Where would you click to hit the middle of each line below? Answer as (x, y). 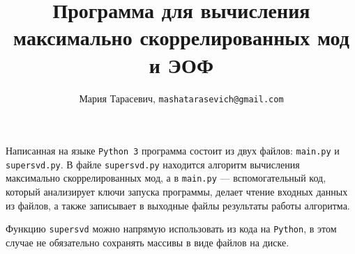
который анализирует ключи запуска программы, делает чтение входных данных (177, 192)
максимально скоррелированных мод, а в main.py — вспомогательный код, (166, 178)
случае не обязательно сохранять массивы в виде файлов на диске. (148, 242)
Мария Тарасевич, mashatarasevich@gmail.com (181, 98)
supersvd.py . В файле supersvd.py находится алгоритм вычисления (153, 164)
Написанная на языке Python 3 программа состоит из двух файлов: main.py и (173, 151)
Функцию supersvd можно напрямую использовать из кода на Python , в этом (171, 229)
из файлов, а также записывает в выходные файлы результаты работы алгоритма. (178, 205)
